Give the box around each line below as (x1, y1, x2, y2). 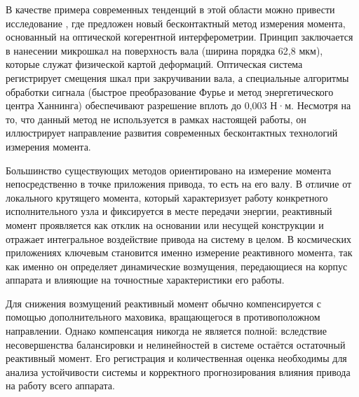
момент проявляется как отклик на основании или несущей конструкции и (6, 217, 324, 232)
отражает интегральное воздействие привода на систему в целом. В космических (6, 231, 351, 246)
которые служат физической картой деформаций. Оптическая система (6, 57, 303, 71)
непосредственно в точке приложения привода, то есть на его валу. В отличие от (6, 176, 352, 191)
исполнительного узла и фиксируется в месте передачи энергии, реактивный (6, 204, 332, 218)
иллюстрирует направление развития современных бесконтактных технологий (6, 125, 338, 140)
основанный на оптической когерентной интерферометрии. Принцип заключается (6, 29, 353, 44)
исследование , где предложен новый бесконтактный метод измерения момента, (6, 15, 346, 30)
